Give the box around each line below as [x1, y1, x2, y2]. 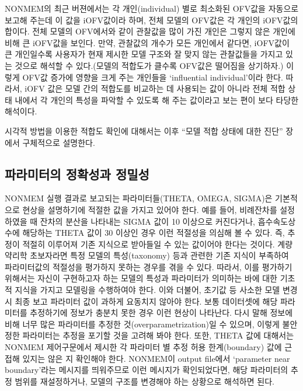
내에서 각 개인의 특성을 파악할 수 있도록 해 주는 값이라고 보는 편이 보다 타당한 [15, 93, 299, 106]
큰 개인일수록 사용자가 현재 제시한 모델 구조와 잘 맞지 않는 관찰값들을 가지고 [5, 48, 283, 60]
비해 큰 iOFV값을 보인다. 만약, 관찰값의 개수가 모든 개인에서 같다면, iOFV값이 [5, 36, 290, 48]
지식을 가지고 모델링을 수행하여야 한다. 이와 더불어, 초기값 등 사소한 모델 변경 [15, 284, 298, 296]
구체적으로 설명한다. [22, 136, 95, 148]
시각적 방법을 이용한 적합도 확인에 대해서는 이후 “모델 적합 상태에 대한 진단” [5, 124, 283, 137]
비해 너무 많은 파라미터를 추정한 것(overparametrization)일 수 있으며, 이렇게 [5, 317, 280, 330]
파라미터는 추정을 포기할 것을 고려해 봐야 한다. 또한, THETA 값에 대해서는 [22, 329, 294, 341]
